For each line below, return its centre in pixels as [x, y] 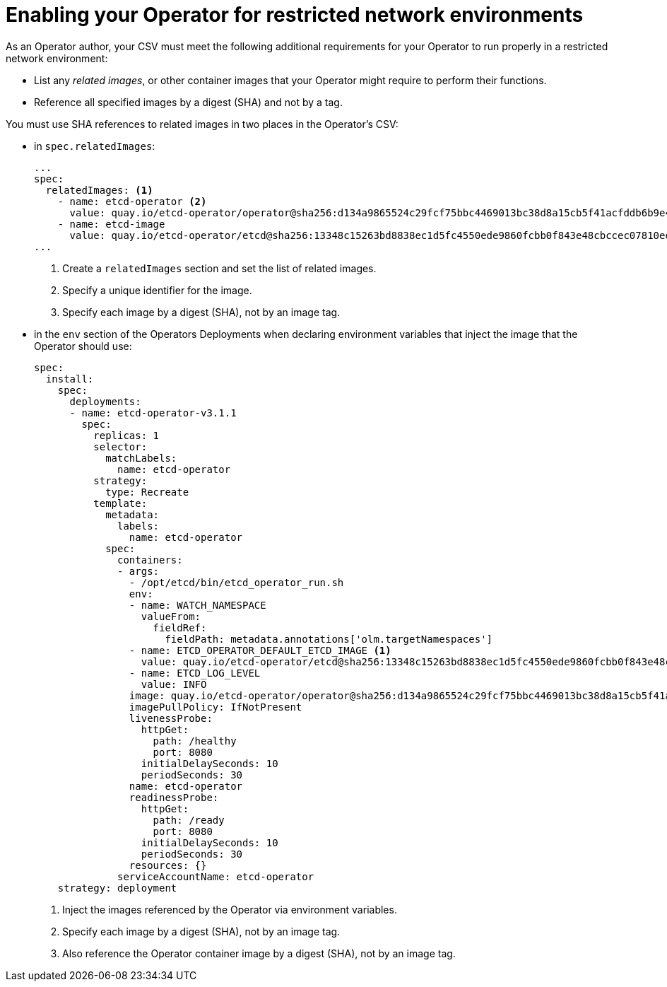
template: [120, 503]
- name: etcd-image [111, 224]
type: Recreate [147, 492]
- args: [138, 571]
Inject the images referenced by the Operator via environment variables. [230, 909]
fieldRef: [180, 627]
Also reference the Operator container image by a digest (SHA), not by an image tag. [259, 953]
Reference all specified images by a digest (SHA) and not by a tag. [188, 102]
